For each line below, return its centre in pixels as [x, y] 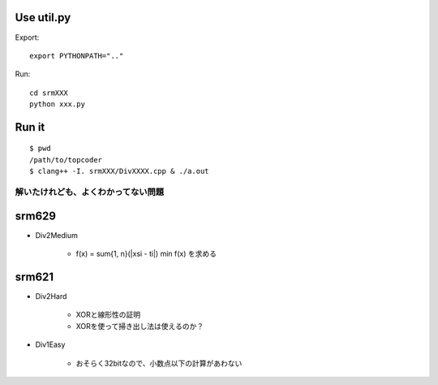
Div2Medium [57, 235]
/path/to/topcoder [66, 160]
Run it [30, 127]
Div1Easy [50, 344]
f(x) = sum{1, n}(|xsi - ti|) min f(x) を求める [146, 254]
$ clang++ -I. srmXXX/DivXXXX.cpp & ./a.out [120, 171]
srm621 [34, 277]
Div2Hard [51, 296]
